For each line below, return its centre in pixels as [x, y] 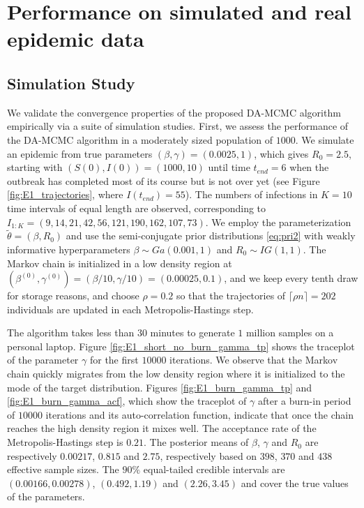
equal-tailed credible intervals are [214, 469]
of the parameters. [46, 496]
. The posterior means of [196, 442]
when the [309, 167]
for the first [114, 360]
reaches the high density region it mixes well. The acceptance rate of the [162, 428]
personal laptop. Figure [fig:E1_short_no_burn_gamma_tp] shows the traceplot [181, 346]
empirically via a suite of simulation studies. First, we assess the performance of [178, 126]
